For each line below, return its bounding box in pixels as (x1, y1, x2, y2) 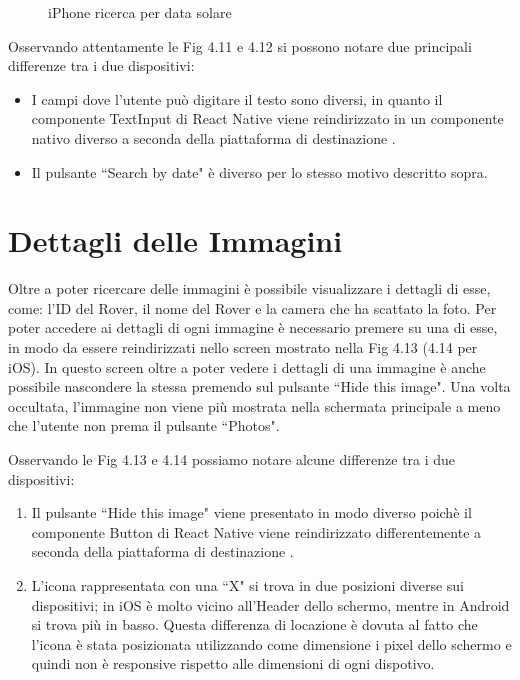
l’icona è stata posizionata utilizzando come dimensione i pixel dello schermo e (31, 633, 512, 654)
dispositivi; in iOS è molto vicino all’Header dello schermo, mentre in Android (31, 594, 510, 615)
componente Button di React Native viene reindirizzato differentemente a (31, 521, 482, 542)
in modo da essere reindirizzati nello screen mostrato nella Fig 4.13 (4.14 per (8, 337, 478, 358)
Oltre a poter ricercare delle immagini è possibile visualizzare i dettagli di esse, (8, 278, 491, 299)
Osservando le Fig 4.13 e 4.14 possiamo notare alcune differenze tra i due (8, 449, 456, 470)
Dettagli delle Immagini (8, 220, 343, 261)
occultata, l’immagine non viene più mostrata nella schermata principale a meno (8, 395, 501, 416)
